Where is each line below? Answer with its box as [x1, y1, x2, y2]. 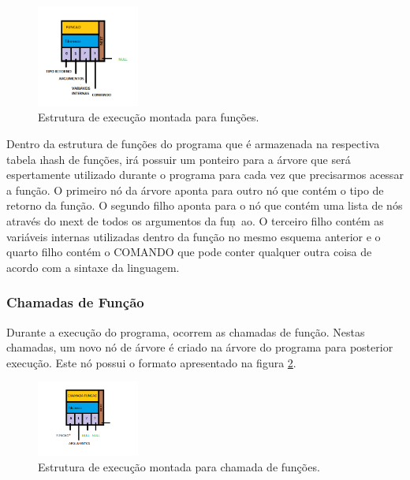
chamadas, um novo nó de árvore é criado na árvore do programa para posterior [6, 339, 393, 355]
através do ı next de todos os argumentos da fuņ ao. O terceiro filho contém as [6, 212, 384, 229]
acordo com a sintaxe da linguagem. [6, 259, 180, 275]
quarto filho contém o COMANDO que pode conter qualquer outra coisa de [6, 244, 372, 260]
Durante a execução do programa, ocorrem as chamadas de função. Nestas [6, 323, 365, 340]
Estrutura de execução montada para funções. [38, 109, 259, 125]
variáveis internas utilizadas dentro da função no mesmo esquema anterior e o [6, 228, 381, 244]
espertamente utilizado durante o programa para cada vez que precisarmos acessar [6, 166, 404, 183]
